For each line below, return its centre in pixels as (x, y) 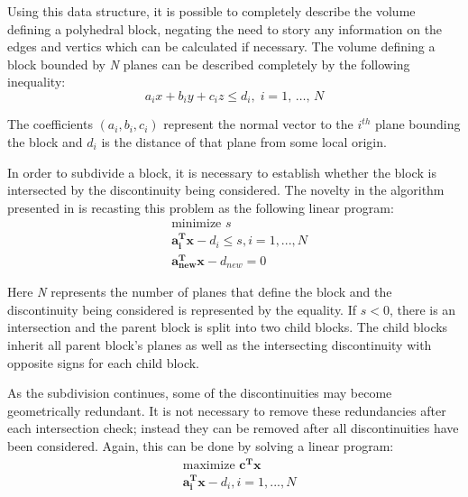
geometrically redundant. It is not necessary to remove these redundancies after (227, 410)
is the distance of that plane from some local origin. (244, 142)
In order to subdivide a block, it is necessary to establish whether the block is (222, 172)
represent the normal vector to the (258, 124)
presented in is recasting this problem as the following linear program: (201, 207)
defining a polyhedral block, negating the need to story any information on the (225, 28)
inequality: (37, 82)
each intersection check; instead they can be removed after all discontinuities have (233, 428)
